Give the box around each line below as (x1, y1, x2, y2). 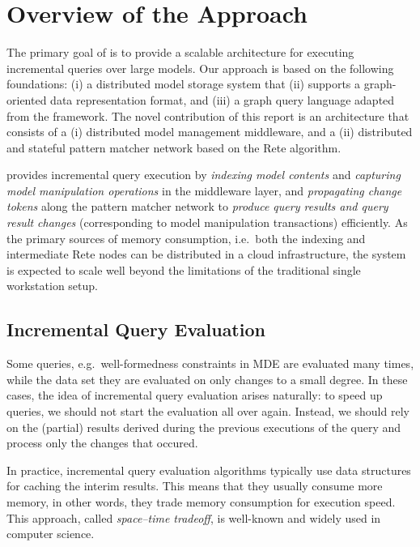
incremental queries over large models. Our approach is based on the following (6, 59, 394, 76)
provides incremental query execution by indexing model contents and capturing (6, 166, 401, 183)
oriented (6, 91, 47, 108)
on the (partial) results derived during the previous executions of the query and (6, 418, 401, 435)
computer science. (6, 525, 95, 542)
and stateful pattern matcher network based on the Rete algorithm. (6, 139, 342, 156)
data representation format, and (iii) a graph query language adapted (50, 91, 395, 108)
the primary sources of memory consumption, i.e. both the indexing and (6, 229, 366, 246)
